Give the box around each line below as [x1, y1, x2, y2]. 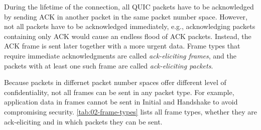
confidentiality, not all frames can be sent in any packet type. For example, [4, 86, 234, 97]
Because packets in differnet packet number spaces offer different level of [4, 77, 226, 87]
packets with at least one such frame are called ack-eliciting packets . [4, 60, 213, 70]
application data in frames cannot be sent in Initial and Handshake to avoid [4, 96, 238, 107]
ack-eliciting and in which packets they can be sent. [4, 116, 163, 126]
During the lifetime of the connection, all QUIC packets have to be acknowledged [4, 1, 254, 11]
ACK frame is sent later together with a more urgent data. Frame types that [4, 40, 240, 51]
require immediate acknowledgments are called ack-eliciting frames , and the [4, 50, 236, 60]
